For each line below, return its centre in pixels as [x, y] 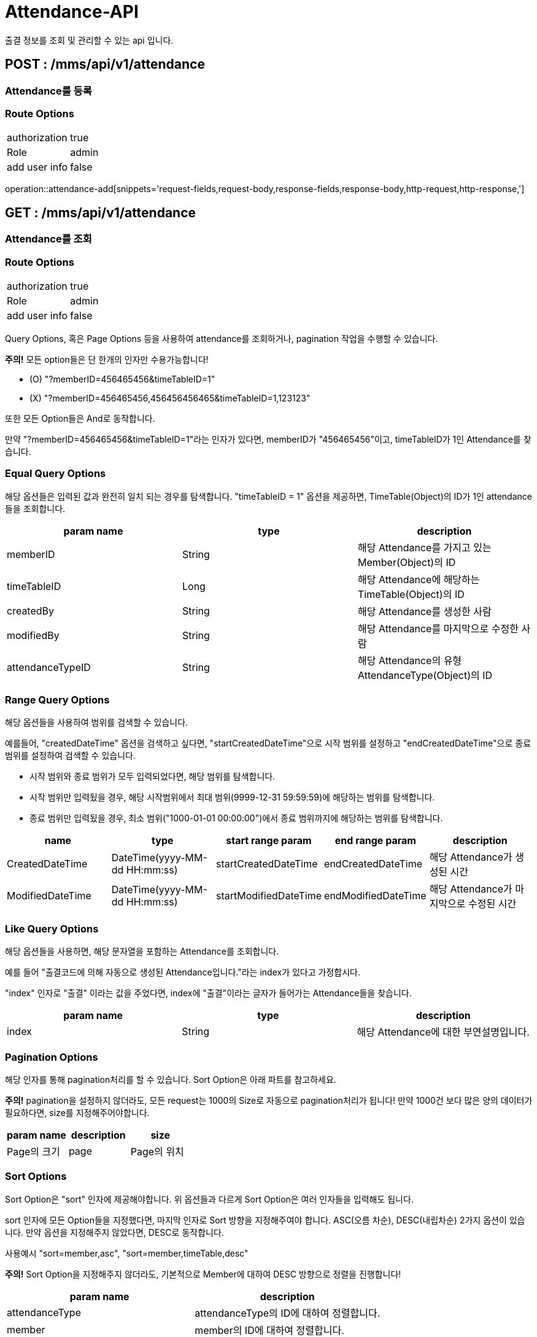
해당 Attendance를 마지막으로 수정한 [438, 628]
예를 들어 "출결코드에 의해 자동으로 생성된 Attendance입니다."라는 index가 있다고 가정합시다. [183, 972]
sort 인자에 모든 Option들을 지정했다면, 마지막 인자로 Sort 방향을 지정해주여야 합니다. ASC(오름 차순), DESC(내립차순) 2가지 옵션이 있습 [265, 1220]
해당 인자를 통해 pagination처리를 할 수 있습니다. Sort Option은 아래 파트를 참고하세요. [171, 1079]
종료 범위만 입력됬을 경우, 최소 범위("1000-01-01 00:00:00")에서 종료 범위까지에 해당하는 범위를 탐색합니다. [236, 818]
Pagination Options [52, 1057]
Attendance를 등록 [48, 91]
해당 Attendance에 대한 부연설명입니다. [443, 1032]
